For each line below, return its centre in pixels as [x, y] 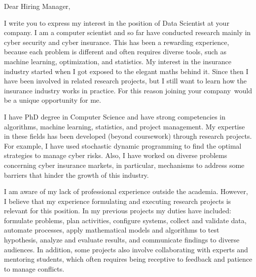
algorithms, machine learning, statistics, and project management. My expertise [125, 126]
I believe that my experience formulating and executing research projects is [118, 201]
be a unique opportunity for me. [53, 100]
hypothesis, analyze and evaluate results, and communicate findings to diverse [122, 240]
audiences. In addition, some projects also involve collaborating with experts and [126, 249]
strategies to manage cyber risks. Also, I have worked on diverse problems [116, 155]
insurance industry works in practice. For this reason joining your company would [128, 90]
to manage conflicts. [34, 268]
